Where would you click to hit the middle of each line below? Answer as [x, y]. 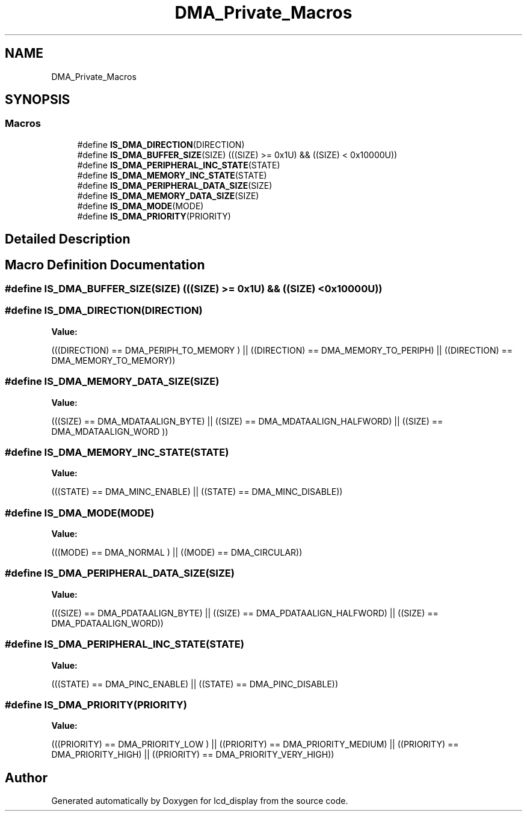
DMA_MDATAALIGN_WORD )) [110, 431]
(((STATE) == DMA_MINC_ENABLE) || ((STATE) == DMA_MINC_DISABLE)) [197, 492]
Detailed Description [68, 239]
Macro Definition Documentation [105, 265]
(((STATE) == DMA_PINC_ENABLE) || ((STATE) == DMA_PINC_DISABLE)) [195, 684]
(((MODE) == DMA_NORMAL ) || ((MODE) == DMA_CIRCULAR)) [177, 553]
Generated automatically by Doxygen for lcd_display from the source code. [200, 801]
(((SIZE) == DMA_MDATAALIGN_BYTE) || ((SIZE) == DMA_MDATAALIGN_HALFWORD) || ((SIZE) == [247, 421]
